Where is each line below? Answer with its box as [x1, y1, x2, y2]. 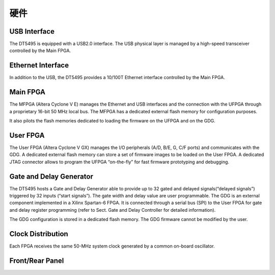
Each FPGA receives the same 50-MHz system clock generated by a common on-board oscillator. [9, 243, 215, 249]
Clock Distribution [9, 230, 68, 238]
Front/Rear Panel [9, 256, 64, 265]
